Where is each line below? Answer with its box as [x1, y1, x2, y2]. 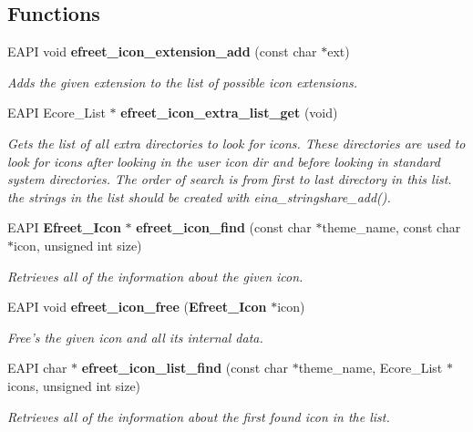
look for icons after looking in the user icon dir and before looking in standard [7, 151, 440, 170]
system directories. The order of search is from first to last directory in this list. [7, 170, 452, 189]
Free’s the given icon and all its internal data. [7, 327, 263, 346]
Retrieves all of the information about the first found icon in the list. [7, 406, 390, 426]
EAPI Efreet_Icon [7, 218, 121, 237]
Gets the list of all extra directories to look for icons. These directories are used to [7, 133, 466, 152]
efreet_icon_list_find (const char [81, 358, 288, 377]
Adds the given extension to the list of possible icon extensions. [7, 72, 358, 91]
